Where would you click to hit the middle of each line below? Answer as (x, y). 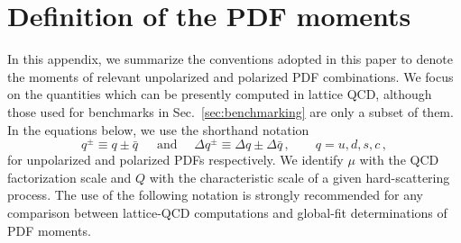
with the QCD (399, 160)
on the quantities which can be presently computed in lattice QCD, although (220, 94)
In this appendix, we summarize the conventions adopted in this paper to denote (230, 59)
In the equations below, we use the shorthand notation (158, 129)
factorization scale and (69, 177)
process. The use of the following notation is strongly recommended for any (215, 195)
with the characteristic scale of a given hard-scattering (300, 177)
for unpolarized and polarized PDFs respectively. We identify (175, 160)
